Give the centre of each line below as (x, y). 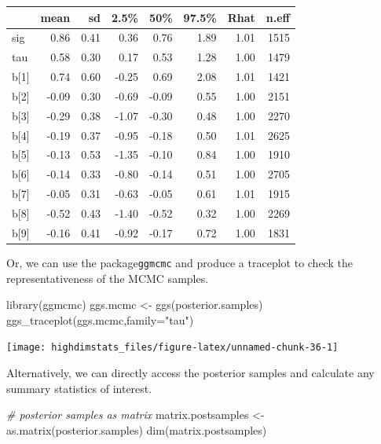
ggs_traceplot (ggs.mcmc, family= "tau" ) (100, 319)
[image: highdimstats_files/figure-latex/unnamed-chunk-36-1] (172, 348)
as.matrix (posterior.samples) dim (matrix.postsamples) (137, 429)
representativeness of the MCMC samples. (108, 278)
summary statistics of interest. (79, 388)
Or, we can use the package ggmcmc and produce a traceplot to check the (180, 262)
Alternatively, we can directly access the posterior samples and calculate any (190, 372)
